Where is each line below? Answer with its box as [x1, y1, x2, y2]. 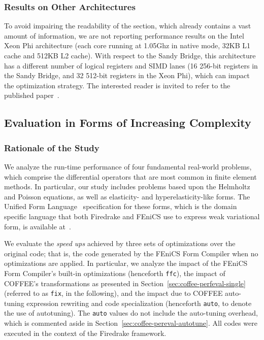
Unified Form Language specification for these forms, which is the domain [4, 201, 237, 212]
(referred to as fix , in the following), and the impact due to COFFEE [4, 288, 223, 298]
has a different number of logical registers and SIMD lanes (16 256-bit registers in [4, 60, 258, 71]
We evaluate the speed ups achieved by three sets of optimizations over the [4, 238, 236, 249]
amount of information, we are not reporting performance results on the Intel [4, 30, 244, 41]
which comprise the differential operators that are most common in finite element [4, 171, 257, 182]
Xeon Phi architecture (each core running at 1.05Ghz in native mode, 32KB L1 [4, 40, 251, 51]
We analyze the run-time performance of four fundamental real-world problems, [4, 161, 252, 172]
